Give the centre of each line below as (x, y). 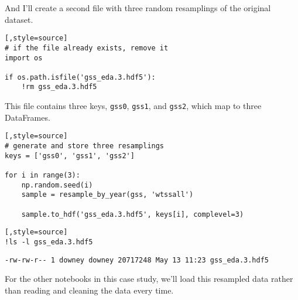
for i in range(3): (42, 175)
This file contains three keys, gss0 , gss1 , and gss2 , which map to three (133, 106)
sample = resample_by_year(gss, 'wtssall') (107, 195)
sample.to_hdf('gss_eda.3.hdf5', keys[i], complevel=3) (133, 214)
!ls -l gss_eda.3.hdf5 (49, 242)
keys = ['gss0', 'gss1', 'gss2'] (70, 156)
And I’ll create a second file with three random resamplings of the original (138, 8)
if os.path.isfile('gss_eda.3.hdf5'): (80, 77)
